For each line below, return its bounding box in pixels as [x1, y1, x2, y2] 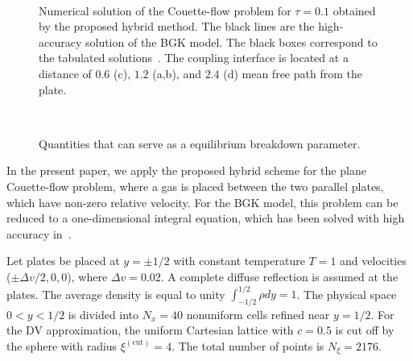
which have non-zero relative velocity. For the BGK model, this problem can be [6, 193, 399, 210]
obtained [332, 2, 376, 19]
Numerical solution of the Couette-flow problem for [39, 2, 291, 19]
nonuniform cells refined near [186, 305, 330, 322]
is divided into [68, 305, 139, 322]
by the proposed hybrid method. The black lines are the [39, 18, 315, 35]
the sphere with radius [6, 337, 118, 354]
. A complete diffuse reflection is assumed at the [160, 268, 399, 284]
